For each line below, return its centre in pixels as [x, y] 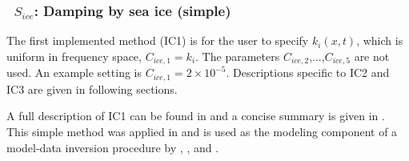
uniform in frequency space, [74, 56]
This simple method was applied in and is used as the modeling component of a [202, 131]
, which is [380, 40]
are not [372, 56]
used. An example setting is [74, 72]
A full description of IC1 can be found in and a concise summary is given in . [196, 116]
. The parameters [238, 56]
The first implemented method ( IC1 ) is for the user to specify [158, 40]
